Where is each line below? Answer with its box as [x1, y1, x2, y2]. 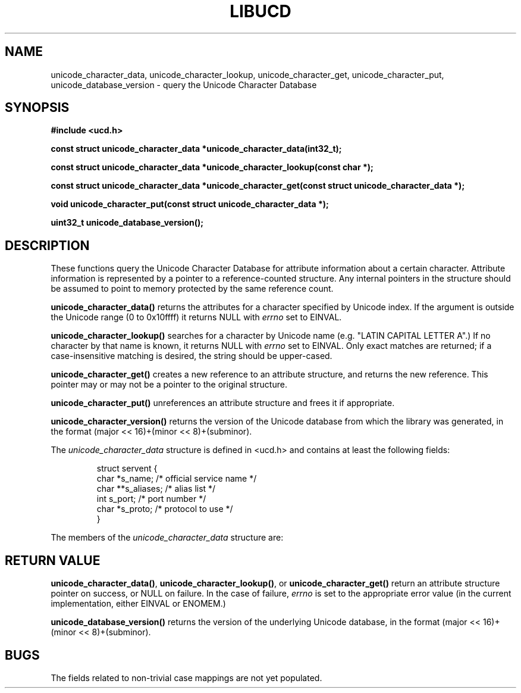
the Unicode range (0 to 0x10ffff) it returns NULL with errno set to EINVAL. [51, 312, 342, 323]
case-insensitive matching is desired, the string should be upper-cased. [51, 351, 332, 361]
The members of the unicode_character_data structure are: [51, 532, 284, 543]
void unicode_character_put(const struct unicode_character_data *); [51, 199, 329, 210]
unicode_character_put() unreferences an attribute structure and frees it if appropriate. [51, 398, 395, 408]
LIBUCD [230, 1, 291, 21]
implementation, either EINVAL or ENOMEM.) [51, 598, 226, 609]
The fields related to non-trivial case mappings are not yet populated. [51, 672, 322, 683]
